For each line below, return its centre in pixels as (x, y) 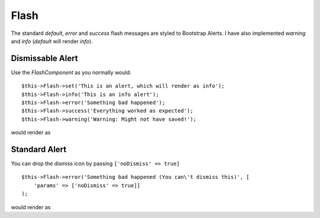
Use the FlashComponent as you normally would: (71, 72)
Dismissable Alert (44, 58)
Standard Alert (39, 149)
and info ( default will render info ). (52, 41)
